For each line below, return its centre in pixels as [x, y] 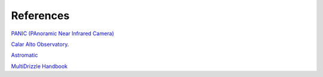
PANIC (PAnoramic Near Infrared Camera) [63, 33]
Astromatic [25, 55]
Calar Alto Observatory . [40, 44]
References [40, 16]
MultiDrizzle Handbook [39, 66]
